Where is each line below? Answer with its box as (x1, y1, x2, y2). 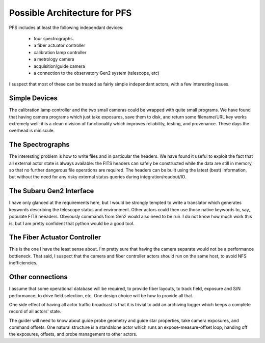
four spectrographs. (33, 35, 74, 41)
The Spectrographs (9, 141, 70, 149)
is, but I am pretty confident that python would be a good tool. (9, 220, 134, 226)
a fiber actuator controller (33, 42, 85, 49)
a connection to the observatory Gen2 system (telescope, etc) (33, 70, 159, 76)
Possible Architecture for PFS (9, 7, 132, 18)
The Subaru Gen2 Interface (9, 187, 94, 195)
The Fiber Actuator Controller (9, 233, 101, 242)
